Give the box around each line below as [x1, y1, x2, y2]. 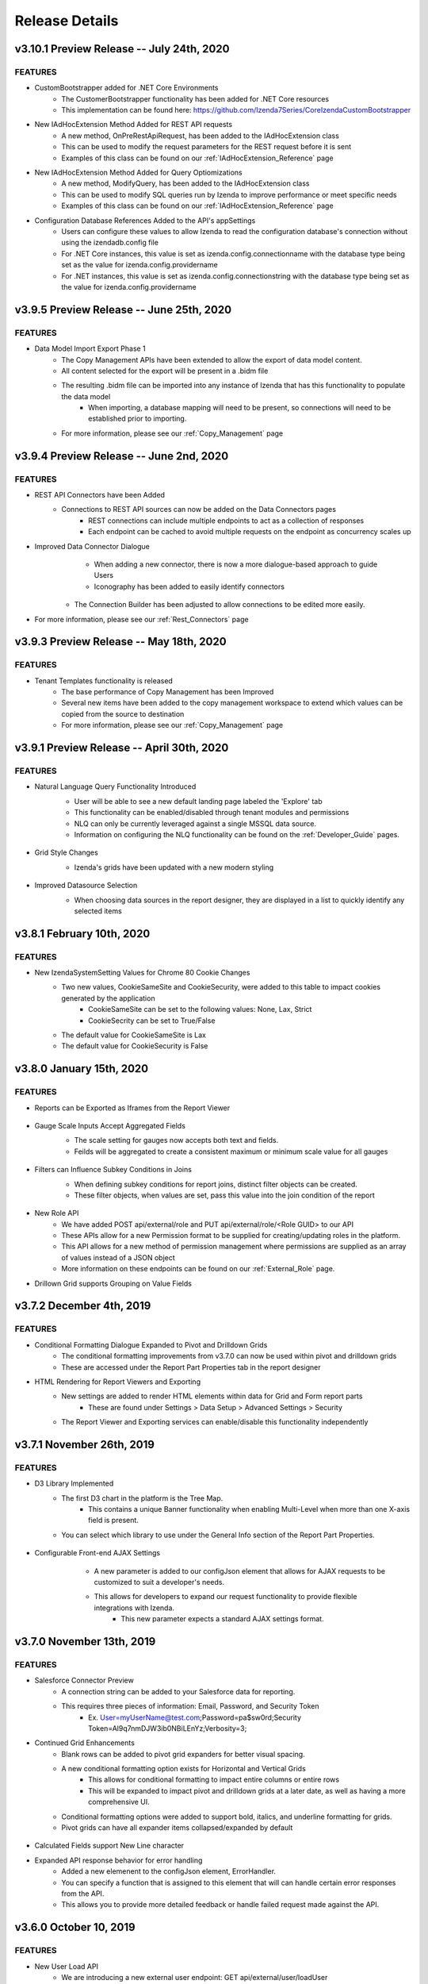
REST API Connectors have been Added [34, 490, 166, 499]
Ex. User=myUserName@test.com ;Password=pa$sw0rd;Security [88, 1713, 301, 1722]
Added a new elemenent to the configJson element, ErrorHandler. [61, 1867, 277, 1876]
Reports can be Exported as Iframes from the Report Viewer [34, 1103, 231, 1113]
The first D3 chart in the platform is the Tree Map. [61, 1493, 224, 1503]
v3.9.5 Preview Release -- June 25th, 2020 [14, 302, 232, 317]
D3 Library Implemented [34, 1478, 114, 1488]
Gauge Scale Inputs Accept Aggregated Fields [34, 1121, 186, 1130]
